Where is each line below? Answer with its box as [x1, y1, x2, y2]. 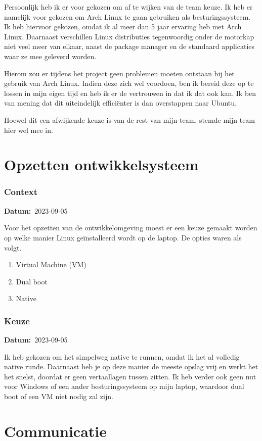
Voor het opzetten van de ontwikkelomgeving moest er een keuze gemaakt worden [4, 222, 257, 233]
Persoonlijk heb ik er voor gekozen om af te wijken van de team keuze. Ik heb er [4, 2, 253, 12]
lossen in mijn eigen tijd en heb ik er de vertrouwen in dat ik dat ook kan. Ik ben [4, 87, 256, 98]
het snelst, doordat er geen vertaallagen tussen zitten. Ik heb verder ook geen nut [4, 371, 256, 381]
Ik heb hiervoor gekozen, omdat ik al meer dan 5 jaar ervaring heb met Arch [4, 21, 242, 32]
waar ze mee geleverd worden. [4, 51, 97, 61]
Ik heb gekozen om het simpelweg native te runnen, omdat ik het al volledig [4, 351, 240, 362]
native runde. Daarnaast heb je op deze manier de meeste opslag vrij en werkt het [4, 361, 258, 372]
